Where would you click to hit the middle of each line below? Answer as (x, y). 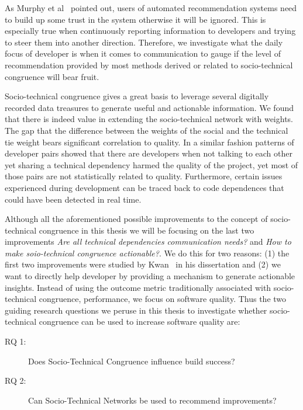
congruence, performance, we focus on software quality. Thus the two (163, 299)
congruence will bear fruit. (52, 76)
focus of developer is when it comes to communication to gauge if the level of (143, 53)
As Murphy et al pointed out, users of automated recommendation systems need (151, 8)
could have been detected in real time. (73, 199)
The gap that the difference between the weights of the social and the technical (147, 130)
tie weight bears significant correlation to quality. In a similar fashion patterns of (149, 142)
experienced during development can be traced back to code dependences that (144, 187)
